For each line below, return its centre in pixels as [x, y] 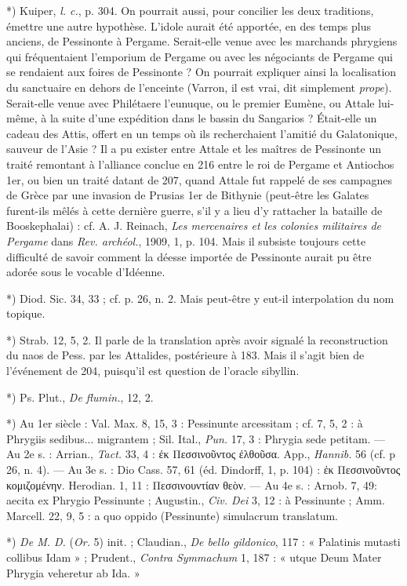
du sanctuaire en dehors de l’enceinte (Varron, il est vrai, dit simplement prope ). [199, 87]
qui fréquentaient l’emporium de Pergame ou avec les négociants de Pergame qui [200, 56]
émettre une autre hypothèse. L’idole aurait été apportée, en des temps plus [189, 25]
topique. [26, 313]
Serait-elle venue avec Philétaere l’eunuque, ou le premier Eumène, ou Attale [191, 102]
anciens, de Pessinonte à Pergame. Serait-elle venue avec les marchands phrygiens [202, 41]
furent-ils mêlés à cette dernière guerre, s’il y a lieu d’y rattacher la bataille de [194, 210]
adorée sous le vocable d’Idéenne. [86, 272]
